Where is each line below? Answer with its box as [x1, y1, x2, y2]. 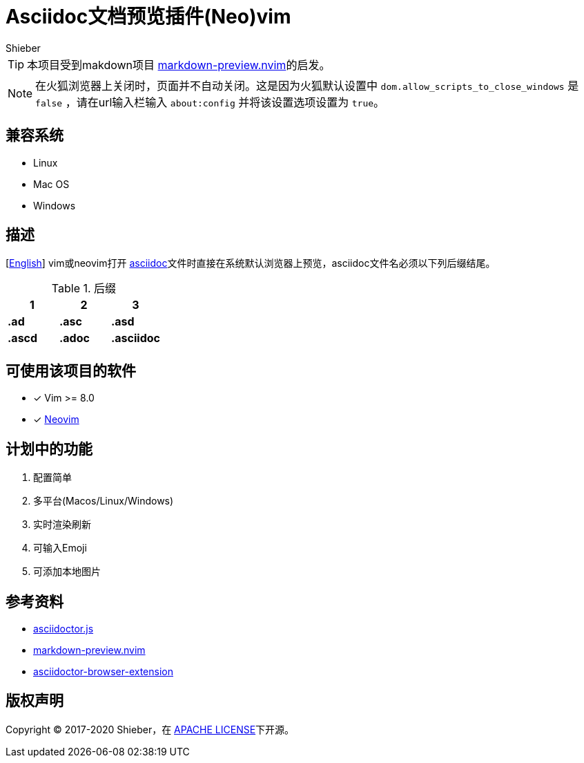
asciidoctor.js [33, 622, 94, 634]
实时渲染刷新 [33, 518, 91, 531]
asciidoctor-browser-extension [33, 665, 173, 677]
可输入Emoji [33, 542, 87, 554]
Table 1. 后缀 [51, 281, 117, 296]
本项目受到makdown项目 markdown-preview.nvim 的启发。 [27, 57, 331, 72]
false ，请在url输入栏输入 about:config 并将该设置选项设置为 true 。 [35, 95, 385, 109]
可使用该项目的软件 [6, 361, 136, 379]
